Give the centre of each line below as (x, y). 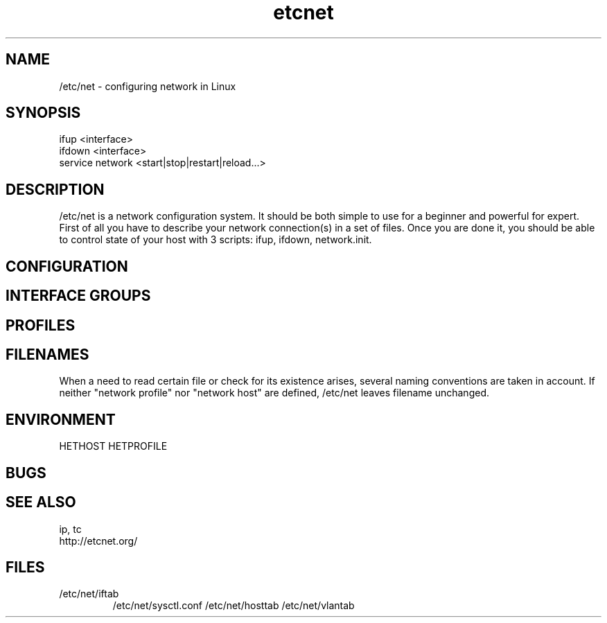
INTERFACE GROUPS (78, 296)
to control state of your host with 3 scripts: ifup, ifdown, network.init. (215, 240)
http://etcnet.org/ (98, 541)
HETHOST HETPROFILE (113, 446)
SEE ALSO (41, 502)
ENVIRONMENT (61, 419)
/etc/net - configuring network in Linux (148, 86)
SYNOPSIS (43, 113)
